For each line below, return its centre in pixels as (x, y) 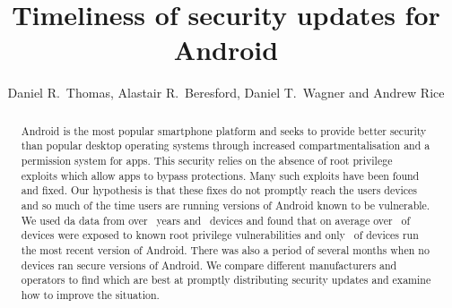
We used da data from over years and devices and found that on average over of (216, 220)
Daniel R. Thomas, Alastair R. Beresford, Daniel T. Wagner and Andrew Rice (226, 93)
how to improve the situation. (90, 294)
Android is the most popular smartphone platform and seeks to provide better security (224, 130)
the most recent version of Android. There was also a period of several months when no (225, 249)
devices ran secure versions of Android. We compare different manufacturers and (209, 265)
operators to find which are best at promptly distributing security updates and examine (226, 280)
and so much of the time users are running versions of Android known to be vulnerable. (226, 205)
